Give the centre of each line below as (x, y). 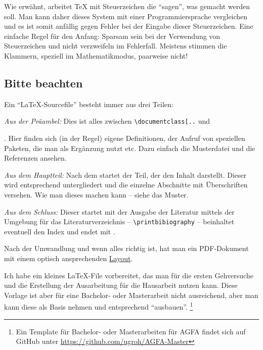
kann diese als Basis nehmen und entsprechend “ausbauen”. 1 (99, 306)
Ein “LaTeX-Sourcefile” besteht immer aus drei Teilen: (89, 104)
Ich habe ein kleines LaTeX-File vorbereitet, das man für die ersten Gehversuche (129, 275)
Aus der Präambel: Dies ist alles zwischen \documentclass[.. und (107, 121)
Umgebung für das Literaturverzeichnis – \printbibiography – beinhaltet (119, 221)
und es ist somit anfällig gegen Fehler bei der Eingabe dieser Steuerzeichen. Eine (129, 26)
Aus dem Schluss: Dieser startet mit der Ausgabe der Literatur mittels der (119, 211)
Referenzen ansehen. (35, 158)
